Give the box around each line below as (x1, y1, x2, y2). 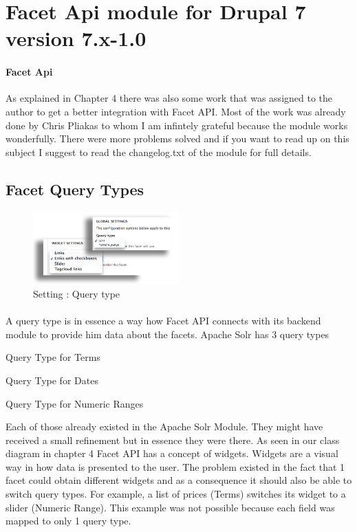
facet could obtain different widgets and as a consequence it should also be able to (6, 473, 352, 487)
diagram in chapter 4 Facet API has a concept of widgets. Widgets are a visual (6, 446, 338, 461)
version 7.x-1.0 (6, 24, 147, 52)
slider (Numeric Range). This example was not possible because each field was (6, 500, 335, 514)
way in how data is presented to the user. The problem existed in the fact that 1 (6, 459, 345, 474)
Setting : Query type (33, 286, 120, 300)
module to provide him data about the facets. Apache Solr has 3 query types (6, 326, 329, 341)
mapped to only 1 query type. (6, 513, 131, 528)
